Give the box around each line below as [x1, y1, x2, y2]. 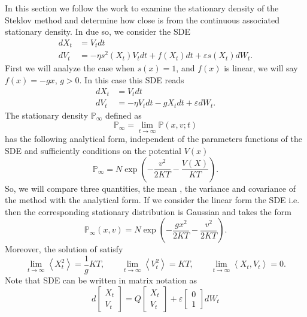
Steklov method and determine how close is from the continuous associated [5, 13, 279, 26]
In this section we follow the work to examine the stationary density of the [5, 2, 279, 14]
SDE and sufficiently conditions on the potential [5, 144, 181, 156]
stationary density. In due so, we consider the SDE [5, 25, 190, 38]
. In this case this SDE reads [79, 73, 184, 86]
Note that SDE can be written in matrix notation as [5, 273, 197, 286]
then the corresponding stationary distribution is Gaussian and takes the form [5, 205, 291, 218]
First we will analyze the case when [5, 62, 135, 74]
